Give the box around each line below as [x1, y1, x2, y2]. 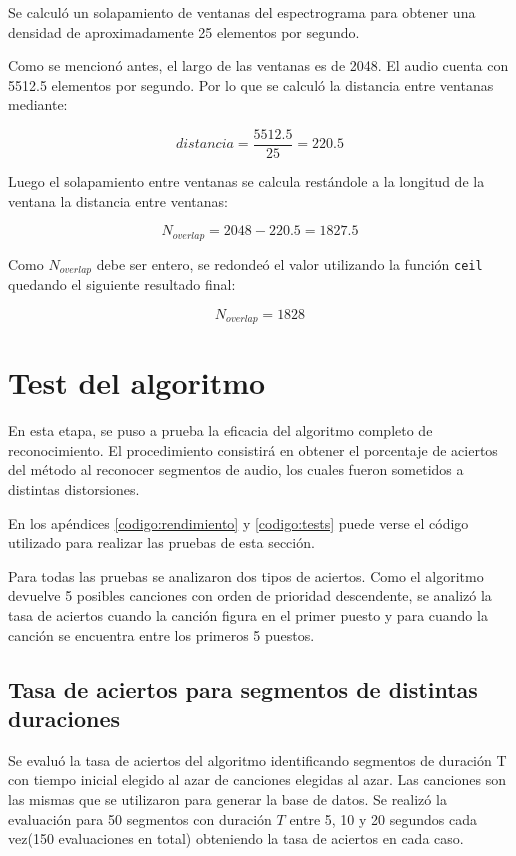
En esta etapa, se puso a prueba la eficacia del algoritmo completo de [8, 420, 433, 441]
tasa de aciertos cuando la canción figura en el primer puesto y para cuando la [8, 605, 488, 626]
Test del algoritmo [8, 362, 266, 403]
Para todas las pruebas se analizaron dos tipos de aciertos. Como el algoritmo [8, 565, 484, 586]
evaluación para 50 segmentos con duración [8, 808, 272, 829]
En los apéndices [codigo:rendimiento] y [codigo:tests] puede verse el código [8, 512, 469, 533]
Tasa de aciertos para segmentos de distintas [8, 673, 478, 704]
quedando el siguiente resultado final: [8, 274, 236, 295]
